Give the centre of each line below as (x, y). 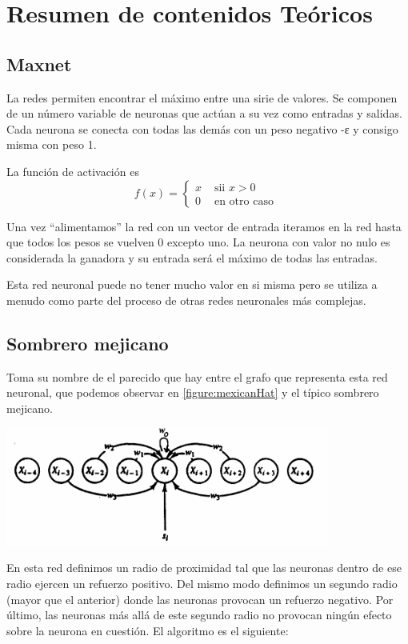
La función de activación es (73, 171)
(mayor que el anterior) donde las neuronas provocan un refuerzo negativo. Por (200, 599)
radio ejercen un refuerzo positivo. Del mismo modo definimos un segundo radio (202, 583)
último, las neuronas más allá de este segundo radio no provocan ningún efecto (199, 615)
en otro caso (244, 201)
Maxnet (39, 64)
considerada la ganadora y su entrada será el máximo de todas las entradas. (192, 257)
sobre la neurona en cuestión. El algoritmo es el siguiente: (148, 630)
